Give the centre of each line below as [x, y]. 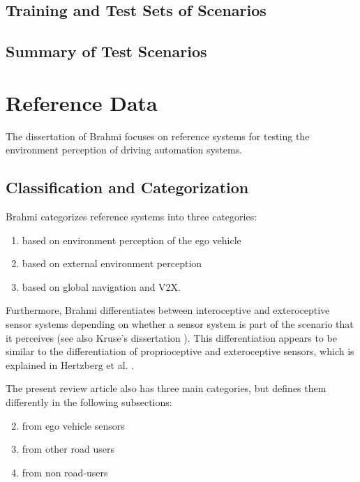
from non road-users [65, 472]
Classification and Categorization [127, 187]
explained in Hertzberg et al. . [70, 364]
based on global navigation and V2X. [102, 286]
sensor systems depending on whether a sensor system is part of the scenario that [180, 324]
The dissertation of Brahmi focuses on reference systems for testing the [158, 136]
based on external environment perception [112, 263]
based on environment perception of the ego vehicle [132, 240]
